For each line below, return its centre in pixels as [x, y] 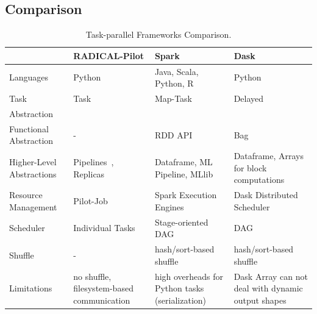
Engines [169, 206]
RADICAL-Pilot [109, 55]
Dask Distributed [266, 195]
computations [259, 180]
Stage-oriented [181, 222]
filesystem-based [103, 288]
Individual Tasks [104, 228]
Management [33, 206]
